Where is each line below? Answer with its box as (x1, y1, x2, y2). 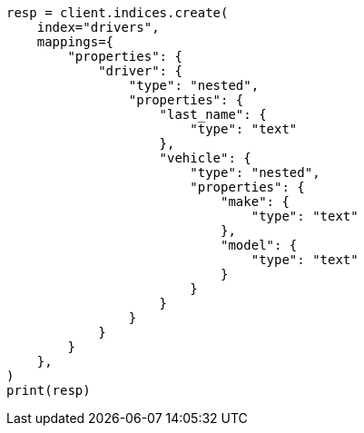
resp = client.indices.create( (6, 5, 229, 20)
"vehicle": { (159, 151, 251, 165)
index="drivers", (36, 20, 160, 34)
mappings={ (36, 34, 114, 49)
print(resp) (6, 383, 91, 398)
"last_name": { (159, 107, 267, 122)
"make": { (221, 194, 290, 209)
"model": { (221, 238, 298, 252)
